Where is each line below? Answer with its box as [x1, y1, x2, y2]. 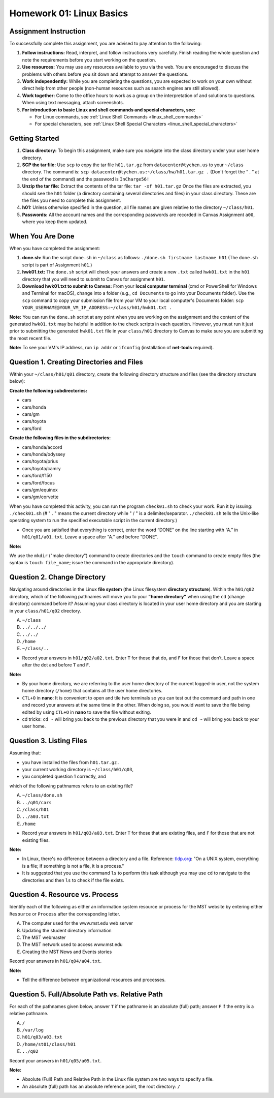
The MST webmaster [22, 934, 66, 940]
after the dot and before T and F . [22, 662, 91, 668]
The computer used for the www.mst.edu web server [22, 920, 133, 926]
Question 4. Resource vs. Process [9, 890, 119, 899]
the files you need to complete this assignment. [22, 197, 121, 203]
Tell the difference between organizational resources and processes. [22, 977, 166, 983]
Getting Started [9, 134, 59, 143]
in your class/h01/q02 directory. [9, 607, 81, 614]
